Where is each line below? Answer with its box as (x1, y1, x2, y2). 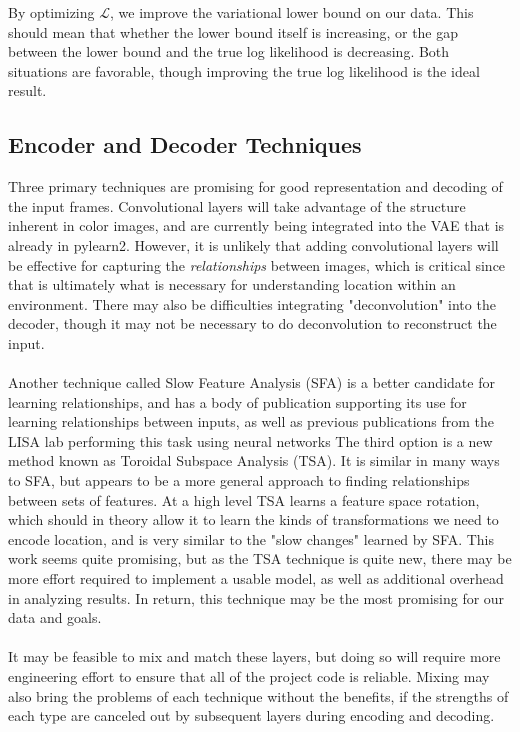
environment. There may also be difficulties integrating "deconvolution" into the (8, 293, 496, 314)
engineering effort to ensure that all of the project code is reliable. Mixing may (8, 666, 490, 687)
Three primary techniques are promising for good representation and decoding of (8, 176, 503, 197)
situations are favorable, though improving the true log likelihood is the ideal (8, 60, 480, 81)
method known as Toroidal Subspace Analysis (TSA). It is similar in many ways (8, 450, 500, 471)
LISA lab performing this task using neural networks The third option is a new (8, 430, 493, 451)
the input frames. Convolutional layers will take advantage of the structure (8, 195, 466, 216)
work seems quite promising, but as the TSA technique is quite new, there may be (8, 548, 512, 569)
